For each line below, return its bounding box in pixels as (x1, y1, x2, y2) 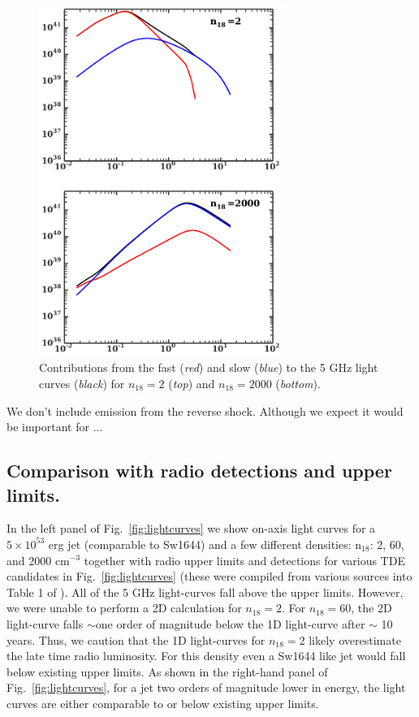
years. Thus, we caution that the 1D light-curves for (6, 631, 266, 648)
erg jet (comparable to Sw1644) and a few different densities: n (48, 535, 362, 552)
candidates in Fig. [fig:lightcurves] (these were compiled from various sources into (6, 568, 413, 585)
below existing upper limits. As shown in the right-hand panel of (6, 663, 328, 680)
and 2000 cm (6, 551, 70, 568)
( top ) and (168, 374, 215, 391)
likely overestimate (309, 631, 401, 648)
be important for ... (6, 418, 103, 435)
